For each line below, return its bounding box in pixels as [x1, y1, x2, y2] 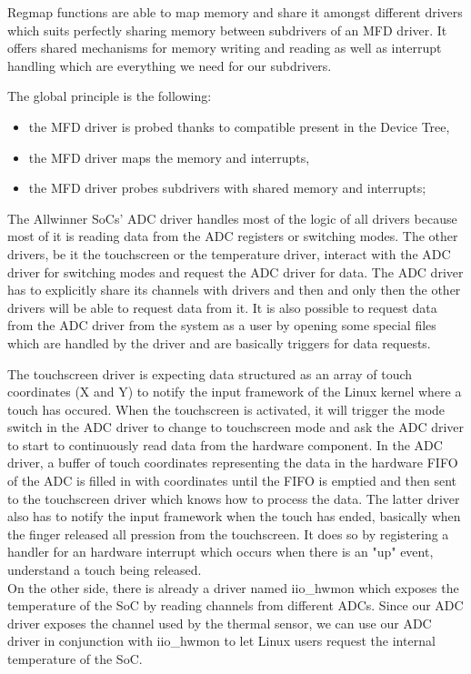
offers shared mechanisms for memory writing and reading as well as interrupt [7, 38, 442, 57]
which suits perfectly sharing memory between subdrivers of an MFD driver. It [7, 20, 447, 39]
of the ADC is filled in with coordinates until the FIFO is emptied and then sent [7, 471, 457, 490]
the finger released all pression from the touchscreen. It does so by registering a [7, 524, 449, 543]
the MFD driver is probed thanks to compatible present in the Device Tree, [28, 116, 450, 136]
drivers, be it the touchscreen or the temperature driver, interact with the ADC [7, 244, 451, 263]
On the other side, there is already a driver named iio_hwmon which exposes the [7, 578, 459, 597]
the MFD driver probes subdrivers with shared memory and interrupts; [28, 178, 426, 197]
